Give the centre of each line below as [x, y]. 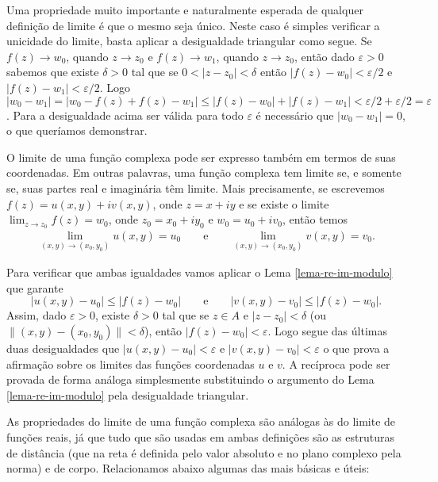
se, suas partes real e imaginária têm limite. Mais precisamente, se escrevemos [196, 187]
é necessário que [295, 115]
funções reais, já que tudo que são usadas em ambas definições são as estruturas [200, 436]
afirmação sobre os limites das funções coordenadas [131, 363]
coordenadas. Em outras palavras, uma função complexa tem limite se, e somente [204, 172]
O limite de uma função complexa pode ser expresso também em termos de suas [201, 157]
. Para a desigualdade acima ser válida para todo [125, 115]
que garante [35, 287]
